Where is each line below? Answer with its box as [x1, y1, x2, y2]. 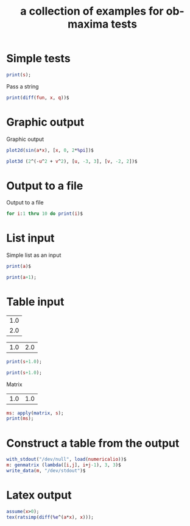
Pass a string [6, 82, 39, 90]
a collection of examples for [20, 4, 164, 18]
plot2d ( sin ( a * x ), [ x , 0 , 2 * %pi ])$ [6, 147, 94, 153]
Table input [6, 295, 65, 309]
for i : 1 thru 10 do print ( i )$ [6, 211, 83, 217]
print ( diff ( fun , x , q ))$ [6, 95, 69, 101]
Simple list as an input [6, 251, 62, 259]
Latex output [6, 488, 72, 502]
